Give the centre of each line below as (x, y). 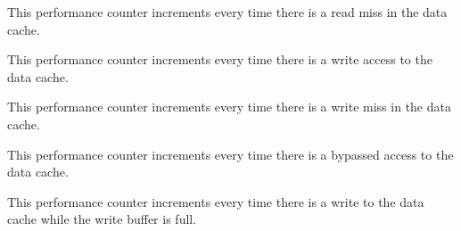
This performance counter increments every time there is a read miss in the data (227, 12)
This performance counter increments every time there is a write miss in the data (229, 107)
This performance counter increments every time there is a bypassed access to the (230, 154)
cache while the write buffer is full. (102, 219)
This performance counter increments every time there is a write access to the (220, 59)
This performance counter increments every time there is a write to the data (216, 201)
